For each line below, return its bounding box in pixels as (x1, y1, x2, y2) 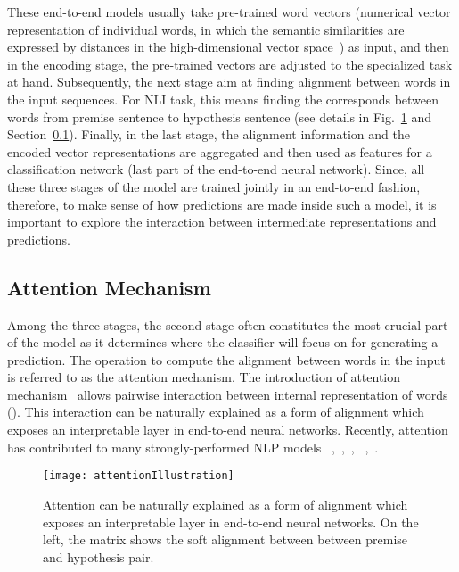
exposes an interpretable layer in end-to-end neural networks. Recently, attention (7, 420, 448, 439)
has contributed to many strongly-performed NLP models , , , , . (7, 437, 379, 456)
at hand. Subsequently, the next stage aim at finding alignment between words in (7, 72, 451, 91)
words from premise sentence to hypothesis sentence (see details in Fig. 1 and (7, 107, 432, 126)
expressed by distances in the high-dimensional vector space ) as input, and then (7, 37, 449, 56)
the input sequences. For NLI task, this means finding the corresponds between (7, 89, 439, 108)
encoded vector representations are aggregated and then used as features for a (7, 142, 432, 161)
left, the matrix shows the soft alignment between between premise (43, 530, 408, 549)
